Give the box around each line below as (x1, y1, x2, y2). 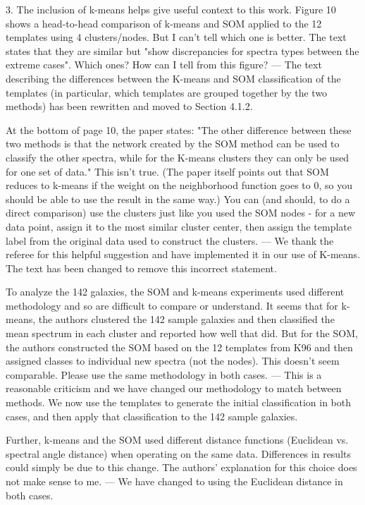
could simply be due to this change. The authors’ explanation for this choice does (6, 460, 357, 475)
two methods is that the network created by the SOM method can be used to (6, 136, 340, 151)
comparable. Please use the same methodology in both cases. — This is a (6, 367, 322, 382)
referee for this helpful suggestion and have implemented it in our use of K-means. (6, 247, 360, 262)
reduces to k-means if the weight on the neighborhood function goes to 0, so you (6, 178, 352, 193)
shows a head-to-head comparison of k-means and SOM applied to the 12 (6, 16, 322, 30)
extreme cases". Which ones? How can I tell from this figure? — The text (6, 57, 322, 72)
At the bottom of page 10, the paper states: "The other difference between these (6, 122, 352, 137)
